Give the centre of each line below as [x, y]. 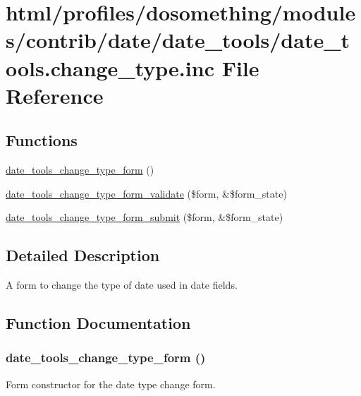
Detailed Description [83, 255]
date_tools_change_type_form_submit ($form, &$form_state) [145, 217]
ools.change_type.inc [110, 67]
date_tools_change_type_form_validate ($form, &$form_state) [146, 193]
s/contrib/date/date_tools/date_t [178, 40]
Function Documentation [98, 323]
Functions [42, 140]
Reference [55, 95]
